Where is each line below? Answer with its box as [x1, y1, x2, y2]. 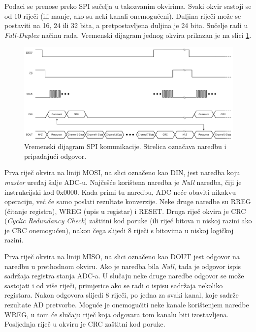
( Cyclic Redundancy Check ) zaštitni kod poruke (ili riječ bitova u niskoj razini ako [4, 215, 252, 226]
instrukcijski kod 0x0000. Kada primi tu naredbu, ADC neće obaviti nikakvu [4, 186, 236, 197]
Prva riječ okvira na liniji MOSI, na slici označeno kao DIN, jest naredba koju [4, 167, 240, 178]
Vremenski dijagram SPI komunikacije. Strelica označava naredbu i [24, 141, 226, 151]
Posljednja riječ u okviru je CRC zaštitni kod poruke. [4, 319, 165, 329]
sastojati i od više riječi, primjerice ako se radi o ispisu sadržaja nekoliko [4, 280, 223, 290]
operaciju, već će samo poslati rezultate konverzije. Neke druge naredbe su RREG [4, 196, 251, 207]
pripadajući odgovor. [24, 151, 87, 161]
